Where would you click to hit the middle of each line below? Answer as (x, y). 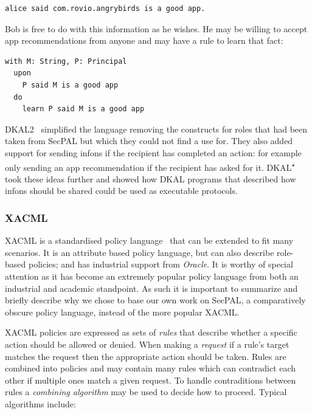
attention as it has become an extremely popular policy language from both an (152, 276)
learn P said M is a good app (83, 109)
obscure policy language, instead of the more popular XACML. (122, 312)
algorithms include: (40, 403)
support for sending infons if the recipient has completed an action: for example (153, 152)
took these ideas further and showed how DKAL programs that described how (151, 178)
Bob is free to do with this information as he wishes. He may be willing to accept (156, 28)
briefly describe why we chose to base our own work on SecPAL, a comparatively (155, 300)
